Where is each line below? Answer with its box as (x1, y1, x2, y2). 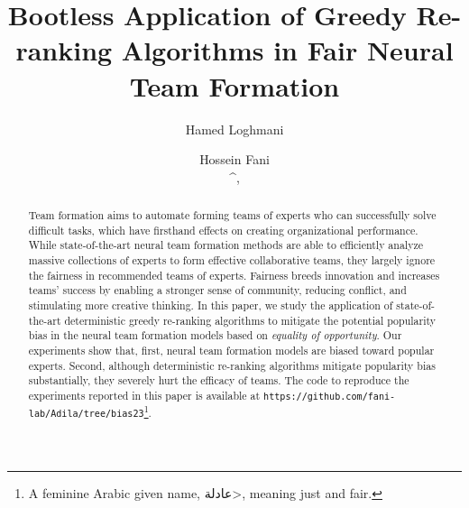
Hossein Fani (199, 150, 270, 169)
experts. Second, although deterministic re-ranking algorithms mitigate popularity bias (28, 357, 436, 373)
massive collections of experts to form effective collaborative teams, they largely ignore (28, 253, 436, 268)
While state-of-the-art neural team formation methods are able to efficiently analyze (28, 237, 424, 253)
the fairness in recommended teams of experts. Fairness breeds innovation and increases (28, 267, 440, 282)
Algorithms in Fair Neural (121, 32, 454, 69)
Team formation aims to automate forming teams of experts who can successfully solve (28, 208, 437, 223)
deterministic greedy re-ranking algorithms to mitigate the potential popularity (64, 312, 437, 328)
